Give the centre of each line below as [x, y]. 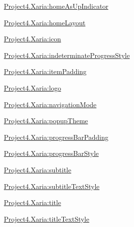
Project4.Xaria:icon [33, 39]
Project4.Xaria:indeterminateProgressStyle [67, 55]
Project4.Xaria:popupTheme [46, 121]
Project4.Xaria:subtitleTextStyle [52, 186]
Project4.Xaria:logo [33, 87]
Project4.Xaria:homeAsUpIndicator [56, 6]
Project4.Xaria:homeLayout [45, 22]
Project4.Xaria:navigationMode [50, 104]
